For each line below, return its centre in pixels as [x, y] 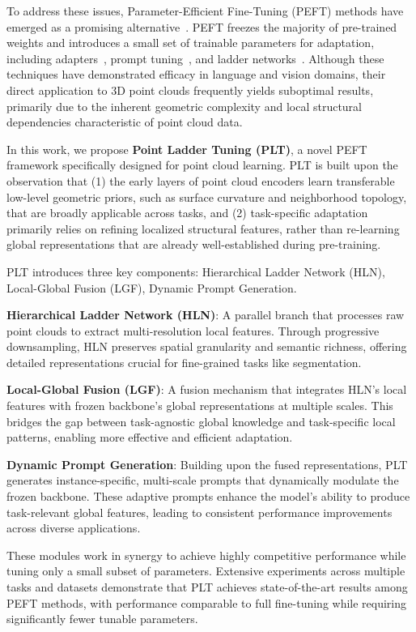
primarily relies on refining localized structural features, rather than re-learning [203, 228]
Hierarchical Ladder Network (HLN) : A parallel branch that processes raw [206, 315]
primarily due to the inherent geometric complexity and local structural [184, 106]
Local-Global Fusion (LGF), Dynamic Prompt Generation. [152, 287]
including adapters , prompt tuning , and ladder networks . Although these [195, 58]
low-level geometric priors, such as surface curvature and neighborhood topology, [207, 196]
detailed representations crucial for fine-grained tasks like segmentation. [184, 362]
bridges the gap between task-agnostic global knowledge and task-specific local [201, 421]
